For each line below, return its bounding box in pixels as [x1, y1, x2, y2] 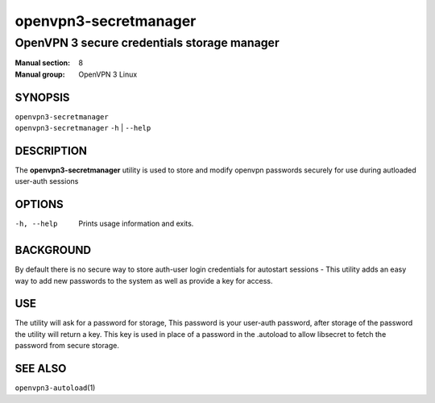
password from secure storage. [14, 341, 120, 351]
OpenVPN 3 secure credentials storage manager [14, 35, 280, 50]
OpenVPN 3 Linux [78, 69, 138, 79]
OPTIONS [14, 197, 64, 211]
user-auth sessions [14, 177, 79, 186]
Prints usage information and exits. [78, 218, 194, 229]
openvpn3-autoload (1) [14, 383, 96, 393]
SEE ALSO [14, 362, 67, 376]
